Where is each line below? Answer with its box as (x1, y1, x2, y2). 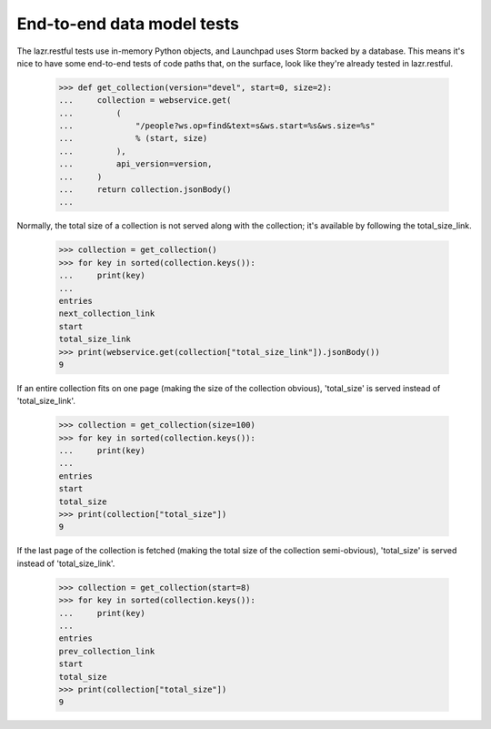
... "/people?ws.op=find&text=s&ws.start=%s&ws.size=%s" (58, 121, 376, 131)
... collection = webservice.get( (58, 96, 232, 106)
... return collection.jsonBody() (58, 185, 232, 195)
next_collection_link (58, 309, 155, 319)
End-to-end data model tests (16, 14, 240, 34)
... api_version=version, (58, 159, 213, 169)
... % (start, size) (58, 133, 208, 144)
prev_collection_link (58, 646, 155, 656)
